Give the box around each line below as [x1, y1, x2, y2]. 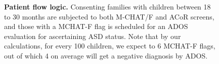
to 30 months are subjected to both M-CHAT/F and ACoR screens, [4, 11, 214, 21]
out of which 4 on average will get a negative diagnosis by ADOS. [4, 50, 208, 60]
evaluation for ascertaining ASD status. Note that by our [4, 30, 181, 41]
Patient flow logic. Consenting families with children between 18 [4, 1, 211, 11]
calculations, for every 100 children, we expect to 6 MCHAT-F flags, [4, 40, 215, 51]
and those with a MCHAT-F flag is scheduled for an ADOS [4, 21, 188, 31]
